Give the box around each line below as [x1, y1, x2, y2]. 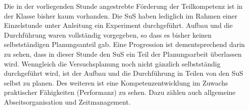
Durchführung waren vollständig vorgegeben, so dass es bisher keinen [4, 29, 212, 40]
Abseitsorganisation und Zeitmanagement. [4, 96, 131, 107]
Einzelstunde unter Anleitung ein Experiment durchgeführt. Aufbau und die [4, 20, 233, 30]
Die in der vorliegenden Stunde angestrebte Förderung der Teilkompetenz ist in [4, 1, 243, 11]
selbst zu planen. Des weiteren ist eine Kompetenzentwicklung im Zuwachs [4, 77, 228, 88]
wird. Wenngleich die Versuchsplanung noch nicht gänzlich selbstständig [4, 58, 221, 68]
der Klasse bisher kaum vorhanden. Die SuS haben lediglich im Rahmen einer [4, 10, 238, 21]
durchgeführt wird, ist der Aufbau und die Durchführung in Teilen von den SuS [4, 68, 244, 78]
